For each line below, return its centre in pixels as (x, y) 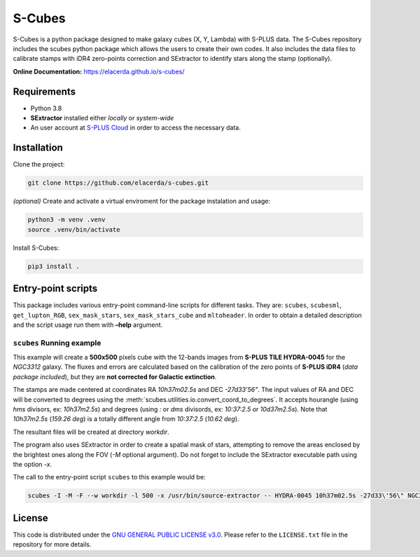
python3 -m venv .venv (66, 220)
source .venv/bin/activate (74, 230)
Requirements (44, 91)
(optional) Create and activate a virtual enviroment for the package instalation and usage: (142, 201)
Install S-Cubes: (36, 248)
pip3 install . (54, 266)
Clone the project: (39, 164)
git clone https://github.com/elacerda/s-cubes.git (118, 183)
